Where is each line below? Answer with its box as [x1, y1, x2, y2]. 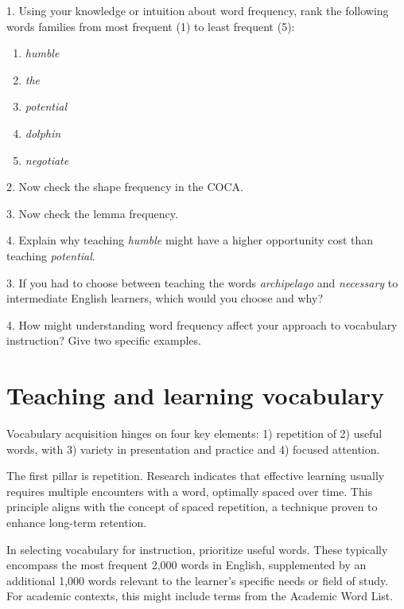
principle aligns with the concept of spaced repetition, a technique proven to [6, 498, 378, 515]
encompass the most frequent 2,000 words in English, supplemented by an [6, 556, 367, 573]
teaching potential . [6, 247, 95, 264]
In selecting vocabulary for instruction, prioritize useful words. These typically [6, 541, 388, 557]
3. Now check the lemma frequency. [6, 205, 178, 221]
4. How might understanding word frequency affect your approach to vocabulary [6, 316, 398, 333]
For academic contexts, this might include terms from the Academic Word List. [6, 588, 394, 604]
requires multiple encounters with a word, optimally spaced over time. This [6, 482, 373, 499]
